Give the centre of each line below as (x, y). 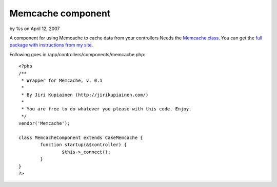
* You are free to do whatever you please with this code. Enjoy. (106, 109)
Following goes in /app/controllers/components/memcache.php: (77, 54)
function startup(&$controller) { (84, 145)
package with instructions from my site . (51, 45)
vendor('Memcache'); (44, 123)
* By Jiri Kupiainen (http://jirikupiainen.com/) (85, 95)
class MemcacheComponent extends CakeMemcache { (81, 138)
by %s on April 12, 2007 (35, 29)
